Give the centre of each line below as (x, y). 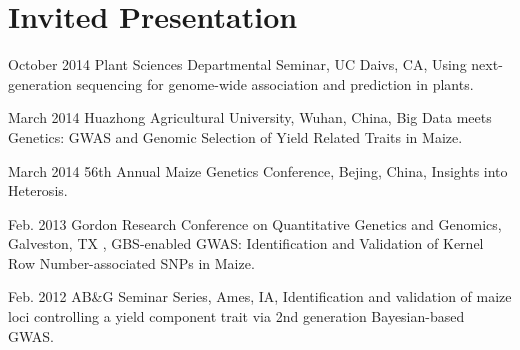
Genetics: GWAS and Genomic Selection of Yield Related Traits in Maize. (235, 136)
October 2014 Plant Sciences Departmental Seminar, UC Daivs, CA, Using (237, 64)
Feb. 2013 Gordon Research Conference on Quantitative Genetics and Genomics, (255, 223)
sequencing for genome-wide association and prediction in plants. (275, 83)
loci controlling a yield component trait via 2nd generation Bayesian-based (236, 316)
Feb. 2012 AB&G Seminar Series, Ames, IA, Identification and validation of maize (260, 296)
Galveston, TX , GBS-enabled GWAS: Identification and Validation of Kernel (246, 243)
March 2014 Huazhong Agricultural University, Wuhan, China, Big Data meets (250, 117)
